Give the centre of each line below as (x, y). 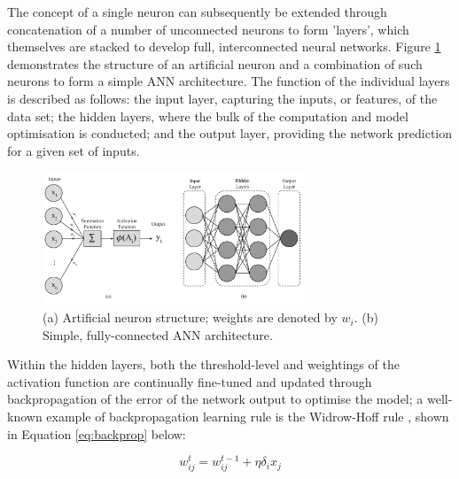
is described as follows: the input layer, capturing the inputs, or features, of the (222, 98)
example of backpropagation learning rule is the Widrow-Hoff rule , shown (248, 417)
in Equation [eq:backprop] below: (97, 433)
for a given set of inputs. (74, 150)
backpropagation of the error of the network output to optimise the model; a (215, 399)
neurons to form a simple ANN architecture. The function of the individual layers (229, 81)
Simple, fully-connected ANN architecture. (158, 334)
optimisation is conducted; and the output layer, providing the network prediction (230, 133)
